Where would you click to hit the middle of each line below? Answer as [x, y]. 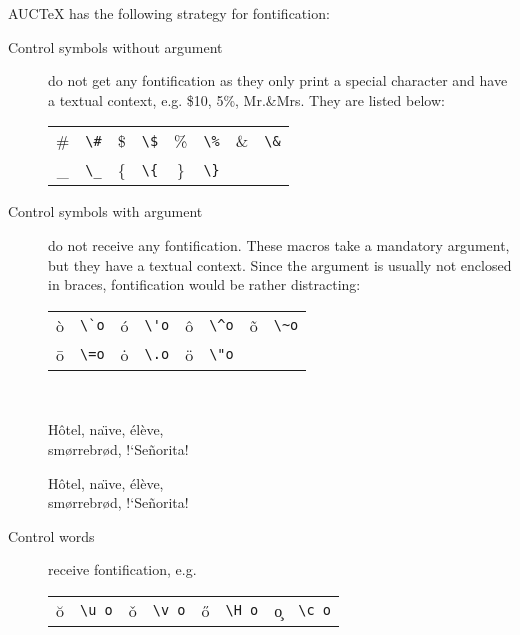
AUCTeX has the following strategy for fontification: [169, 13]
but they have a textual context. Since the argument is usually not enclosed [280, 264]
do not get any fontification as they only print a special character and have [278, 80]
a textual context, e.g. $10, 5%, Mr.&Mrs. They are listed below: [246, 99]
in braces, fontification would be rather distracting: [204, 284]
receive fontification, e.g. [122, 569]
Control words [51, 535]
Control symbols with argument [105, 211]
